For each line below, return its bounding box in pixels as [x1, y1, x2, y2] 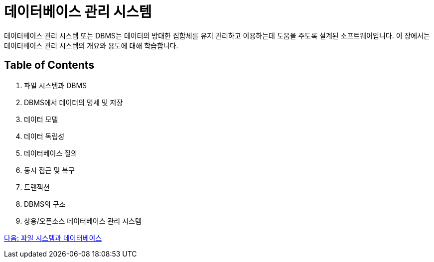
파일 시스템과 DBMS [24, 81, 87, 90]
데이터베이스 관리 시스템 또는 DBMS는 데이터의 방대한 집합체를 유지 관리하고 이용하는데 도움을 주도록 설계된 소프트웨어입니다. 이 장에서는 [4, 31, 430, 40]
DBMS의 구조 [24, 199, 66, 208]
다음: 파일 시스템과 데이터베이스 [4, 233, 102, 242]
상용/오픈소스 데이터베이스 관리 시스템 [24, 216, 142, 225]
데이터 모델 [24, 115, 58, 124]
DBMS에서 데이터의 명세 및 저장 [24, 98, 123, 107]
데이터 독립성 [24, 131, 65, 140]
